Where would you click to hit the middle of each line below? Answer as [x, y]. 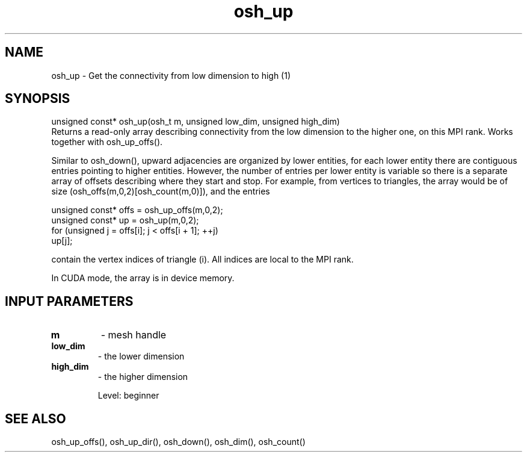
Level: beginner [128, 396]
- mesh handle [134, 335]
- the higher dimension [143, 377]
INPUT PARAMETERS [69, 301]
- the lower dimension [141, 356]
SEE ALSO [35, 418]
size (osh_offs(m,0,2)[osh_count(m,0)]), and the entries [161, 191]
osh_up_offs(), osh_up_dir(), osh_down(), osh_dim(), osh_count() [178, 442]
